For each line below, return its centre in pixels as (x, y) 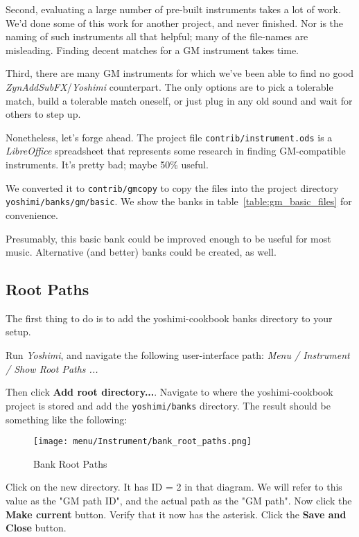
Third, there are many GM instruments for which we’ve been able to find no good (180, 73)
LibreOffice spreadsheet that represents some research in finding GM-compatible (176, 151)
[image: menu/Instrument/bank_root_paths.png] (142, 442)
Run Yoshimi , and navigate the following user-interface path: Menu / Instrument (178, 355)
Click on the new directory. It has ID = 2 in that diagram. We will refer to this (174, 487)
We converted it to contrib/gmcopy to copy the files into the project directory (172, 187)
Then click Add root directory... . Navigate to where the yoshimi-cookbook (169, 392)
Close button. (36, 528)
